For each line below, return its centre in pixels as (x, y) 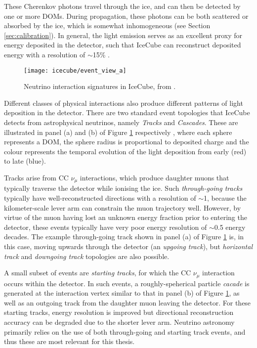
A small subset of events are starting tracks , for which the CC (98, 273)
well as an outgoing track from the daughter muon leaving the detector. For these (128, 302)
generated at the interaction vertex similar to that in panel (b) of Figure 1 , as (122, 293)
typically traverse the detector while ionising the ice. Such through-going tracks (123, 188)
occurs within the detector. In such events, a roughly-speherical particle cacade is (127, 283)
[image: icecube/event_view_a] (75, 70)
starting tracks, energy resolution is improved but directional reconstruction (119, 312)
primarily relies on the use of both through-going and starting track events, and (125, 331)
